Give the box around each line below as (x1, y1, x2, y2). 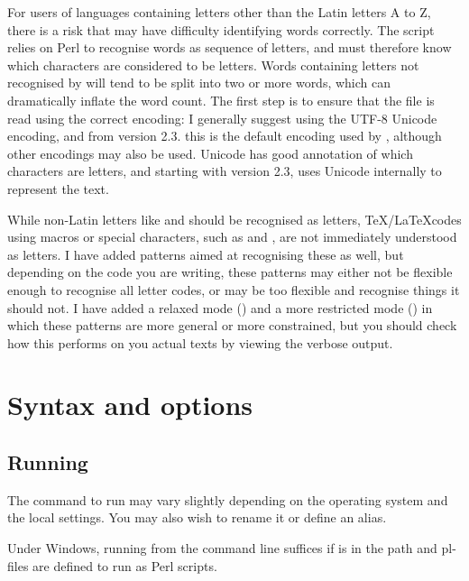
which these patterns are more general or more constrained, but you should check (7, 316, 457, 335)
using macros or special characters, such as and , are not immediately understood (7, 227, 457, 246)
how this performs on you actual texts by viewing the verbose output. (7, 333, 393, 352)
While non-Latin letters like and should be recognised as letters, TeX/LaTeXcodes (7, 209, 462, 228)
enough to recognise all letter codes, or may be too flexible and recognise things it (7, 280, 460, 299)
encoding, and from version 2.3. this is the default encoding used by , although (7, 126, 442, 145)
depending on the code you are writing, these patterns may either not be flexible (7, 263, 453, 281)
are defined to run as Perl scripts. (32, 556, 217, 575)
